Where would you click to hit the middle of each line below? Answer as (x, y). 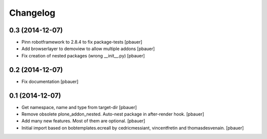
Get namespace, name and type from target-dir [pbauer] (79, 107)
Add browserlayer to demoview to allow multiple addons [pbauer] (88, 49)
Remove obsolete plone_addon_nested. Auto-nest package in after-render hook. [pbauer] (113, 114)
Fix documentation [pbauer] (50, 82)
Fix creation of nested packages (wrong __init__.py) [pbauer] (83, 56)
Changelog (32, 13)
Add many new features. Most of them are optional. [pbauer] (83, 121)
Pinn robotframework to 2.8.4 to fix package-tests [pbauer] (82, 42)
